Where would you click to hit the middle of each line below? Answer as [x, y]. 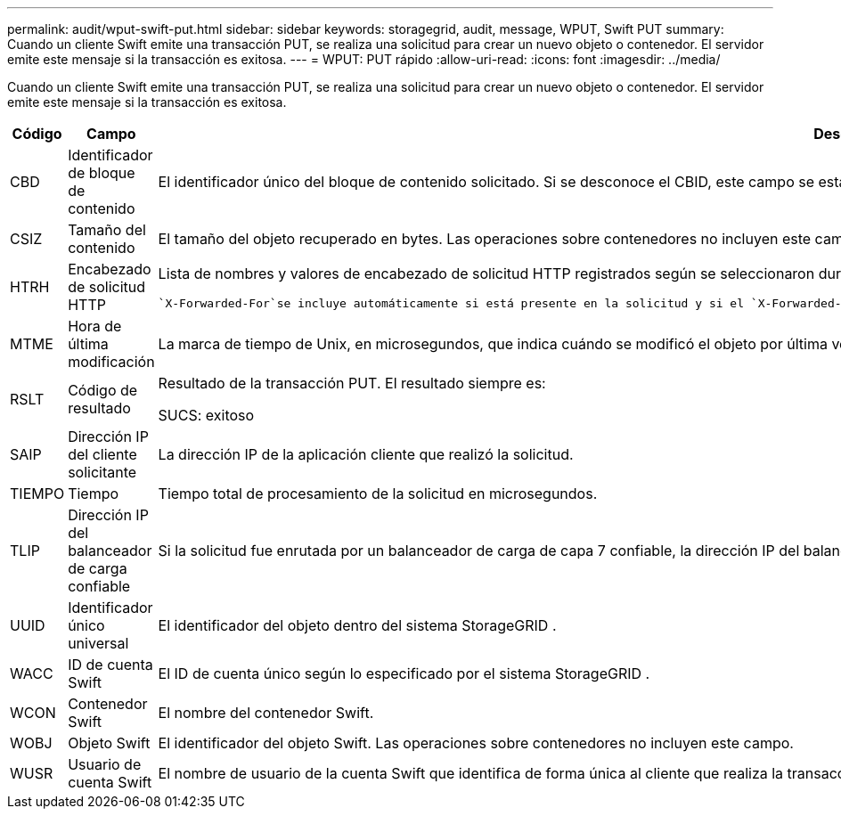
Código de [103, 390]
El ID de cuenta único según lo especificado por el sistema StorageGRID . [404, 673]
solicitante [102, 472]
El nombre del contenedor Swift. [266, 713]
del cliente [102, 454]
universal [98, 643]
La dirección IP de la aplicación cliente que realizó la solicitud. [366, 454]
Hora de [95, 326]
